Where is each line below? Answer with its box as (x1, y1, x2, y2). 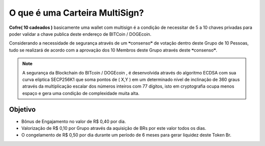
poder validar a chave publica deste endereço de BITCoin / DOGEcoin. (9, 31, 152, 37)
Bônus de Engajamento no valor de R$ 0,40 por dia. (21, 118, 126, 124)
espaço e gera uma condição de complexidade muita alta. (22, 90, 140, 96)
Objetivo (9, 105, 36, 114)
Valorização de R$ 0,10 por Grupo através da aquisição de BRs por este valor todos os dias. (21, 125, 206, 131)
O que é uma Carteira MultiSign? (9, 7, 144, 18)
